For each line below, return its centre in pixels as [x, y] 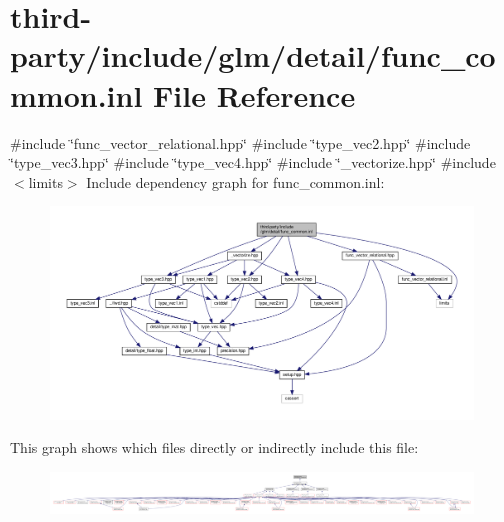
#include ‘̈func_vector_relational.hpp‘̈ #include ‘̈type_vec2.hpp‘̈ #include [240, 142]
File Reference [254, 94]
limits [45, 181]
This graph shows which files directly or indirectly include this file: [214, 447]
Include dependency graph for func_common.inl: [235, 181]
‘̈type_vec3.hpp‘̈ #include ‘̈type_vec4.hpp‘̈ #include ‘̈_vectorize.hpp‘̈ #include [253, 162]
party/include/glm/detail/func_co [253, 55]
